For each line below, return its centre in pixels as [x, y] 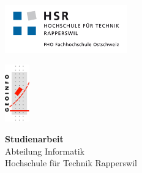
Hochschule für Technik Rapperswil [71, 163]
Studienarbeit [34, 139]
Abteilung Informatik [45, 151]
